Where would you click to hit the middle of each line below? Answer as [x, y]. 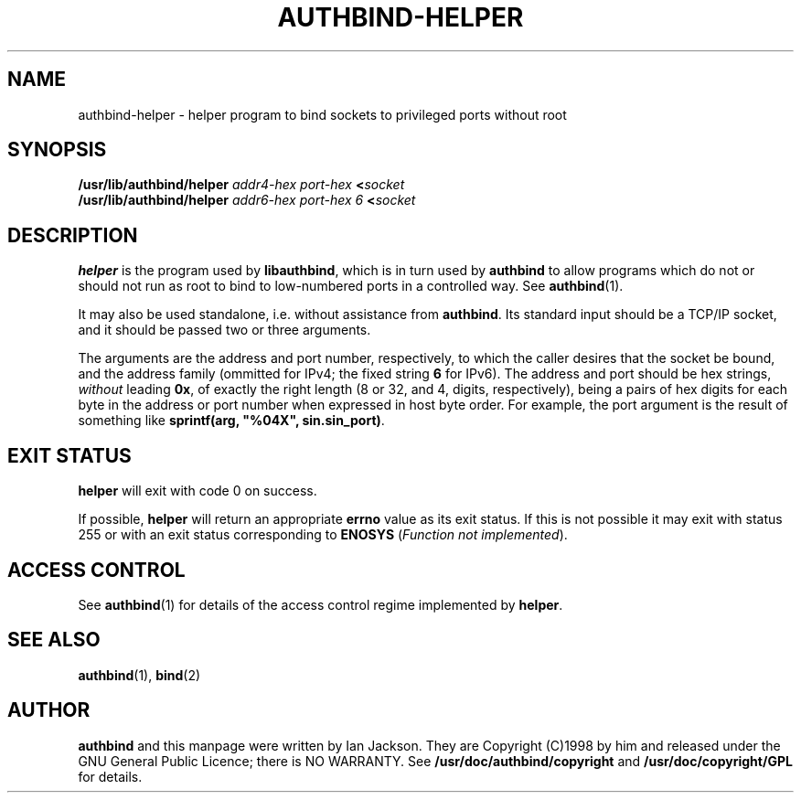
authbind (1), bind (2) [139, 675]
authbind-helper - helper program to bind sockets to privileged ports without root [322, 114]
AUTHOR [49, 710]
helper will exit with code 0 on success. [198, 491]
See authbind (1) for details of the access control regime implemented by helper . [320, 604]
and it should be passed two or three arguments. [224, 330]
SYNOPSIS [57, 150]
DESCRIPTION [73, 235]
